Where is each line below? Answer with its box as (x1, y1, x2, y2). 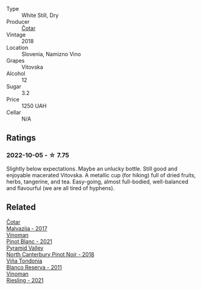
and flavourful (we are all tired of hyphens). (6, 184, 115, 191)
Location (6, 44, 29, 51)
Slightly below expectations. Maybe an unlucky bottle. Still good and (6, 164, 178, 172)
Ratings (6, 133, 37, 143)
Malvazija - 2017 (6, 225, 47, 232)
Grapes (6, 57, 25, 64)
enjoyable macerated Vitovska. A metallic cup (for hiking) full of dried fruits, (6, 171, 196, 179)
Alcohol (6, 70, 26, 77)
